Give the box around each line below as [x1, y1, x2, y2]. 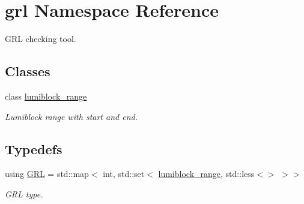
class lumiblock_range [5, 89, 87, 102]
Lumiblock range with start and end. [5, 110, 138, 122]
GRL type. [5, 187, 43, 200]
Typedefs [5, 139, 62, 158]
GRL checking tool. [5, 32, 76, 45]
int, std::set [103, 167, 145, 180]
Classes [5, 62, 50, 80]
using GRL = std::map [5, 167, 89, 180]
